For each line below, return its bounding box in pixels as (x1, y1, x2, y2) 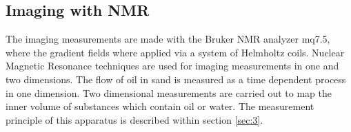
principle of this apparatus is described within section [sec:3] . (6, 112, 263, 126)
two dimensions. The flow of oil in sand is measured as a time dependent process (6, 71, 346, 86)
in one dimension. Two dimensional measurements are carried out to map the (6, 85, 332, 100)
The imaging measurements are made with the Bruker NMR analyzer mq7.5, (6, 32, 330, 46)
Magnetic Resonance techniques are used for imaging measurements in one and (6, 58, 339, 73)
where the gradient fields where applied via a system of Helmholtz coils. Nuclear (6, 45, 345, 59)
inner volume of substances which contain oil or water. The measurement (6, 99, 314, 113)
